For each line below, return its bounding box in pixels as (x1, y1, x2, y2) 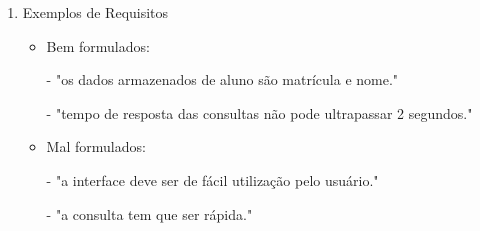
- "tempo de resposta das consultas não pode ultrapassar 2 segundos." (46, 102, 473, 123)
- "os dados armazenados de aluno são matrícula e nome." (46, 69, 399, 90)
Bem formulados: (46, 35, 150, 56)
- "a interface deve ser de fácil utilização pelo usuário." (46, 169, 379, 190)
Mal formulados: (46, 136, 146, 157)
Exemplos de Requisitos (22, 2, 169, 22)
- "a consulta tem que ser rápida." (46, 203, 253, 224)
